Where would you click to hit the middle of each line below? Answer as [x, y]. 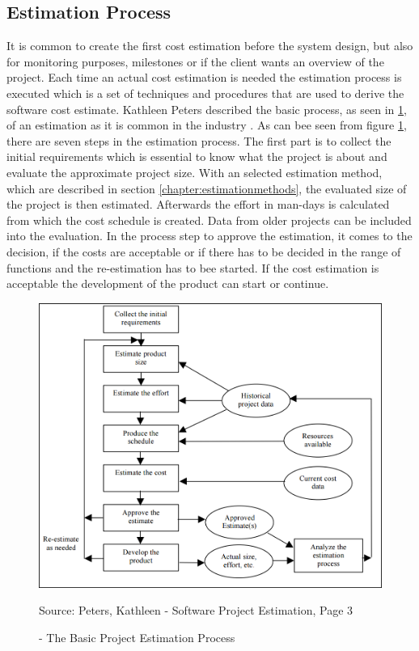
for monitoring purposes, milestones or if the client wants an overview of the [195, 61]
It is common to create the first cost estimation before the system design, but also [210, 46]
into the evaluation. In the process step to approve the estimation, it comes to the [209, 236]
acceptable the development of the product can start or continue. [168, 283]
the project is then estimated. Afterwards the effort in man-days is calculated [198, 204]
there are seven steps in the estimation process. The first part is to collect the [199, 140]
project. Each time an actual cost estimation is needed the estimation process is [204, 77]
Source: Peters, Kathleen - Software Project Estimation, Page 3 [196, 610]
